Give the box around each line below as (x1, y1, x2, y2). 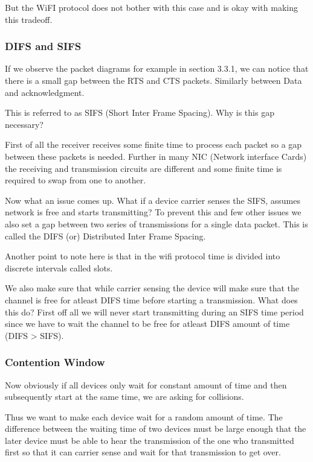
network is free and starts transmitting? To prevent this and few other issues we (5, 206, 302, 218)
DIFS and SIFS (5, 39, 82, 54)
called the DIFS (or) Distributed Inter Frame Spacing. (5, 229, 206, 242)
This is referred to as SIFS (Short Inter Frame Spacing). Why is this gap (5, 106, 274, 119)
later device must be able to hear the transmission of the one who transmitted (5, 434, 294, 446)
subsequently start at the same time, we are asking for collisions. (5, 390, 244, 403)
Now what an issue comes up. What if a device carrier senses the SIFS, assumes (5, 194, 300, 206)
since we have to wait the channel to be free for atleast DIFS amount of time (5, 317, 290, 330)
